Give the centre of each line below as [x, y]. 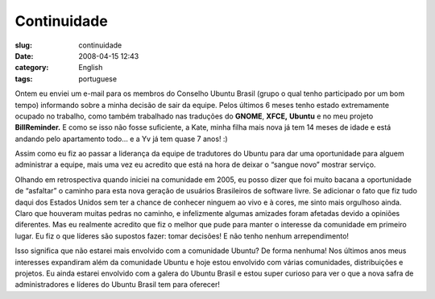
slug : [23, 45]
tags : [24, 79]
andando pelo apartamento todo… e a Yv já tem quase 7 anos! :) [122, 139]
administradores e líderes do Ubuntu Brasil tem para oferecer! [118, 284]
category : [32, 68]
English [91, 68]
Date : [24, 56]
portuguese [97, 79]
